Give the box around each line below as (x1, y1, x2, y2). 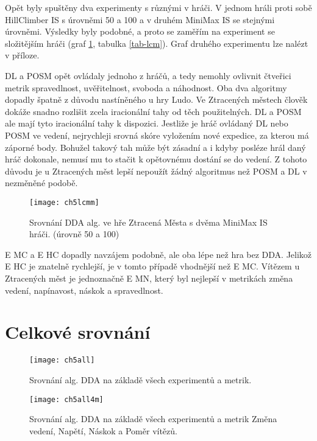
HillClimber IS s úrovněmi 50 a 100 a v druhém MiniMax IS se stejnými (5, 13, 275, 26)
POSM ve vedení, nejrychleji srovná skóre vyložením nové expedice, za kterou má (5, 128, 309, 141)
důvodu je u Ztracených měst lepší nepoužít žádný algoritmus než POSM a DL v (5, 164, 307, 177)
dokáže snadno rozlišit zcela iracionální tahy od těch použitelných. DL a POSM (5, 105, 302, 117)
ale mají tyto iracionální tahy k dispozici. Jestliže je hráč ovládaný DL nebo (5, 117, 288, 130)
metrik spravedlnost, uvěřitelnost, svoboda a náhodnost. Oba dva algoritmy (5, 81, 287, 94)
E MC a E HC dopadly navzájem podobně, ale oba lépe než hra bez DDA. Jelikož (5, 248, 312, 260)
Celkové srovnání (5, 319, 151, 344)
